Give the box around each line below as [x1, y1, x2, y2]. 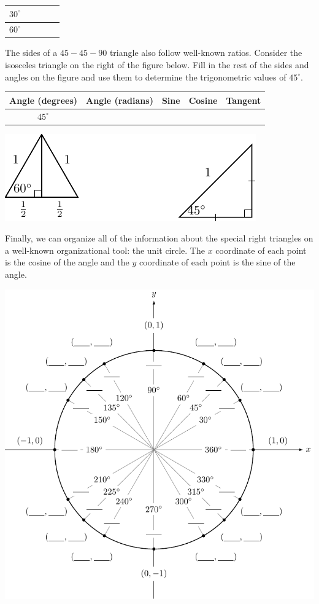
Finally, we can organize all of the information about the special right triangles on [5, 232, 313, 245]
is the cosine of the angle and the [5, 256, 129, 269]
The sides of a [5, 46, 58, 59]
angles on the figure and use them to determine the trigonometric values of [5, 70, 286, 83]
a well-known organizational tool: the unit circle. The [5, 243, 205, 256]
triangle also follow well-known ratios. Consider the [109, 46, 302, 59]
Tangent [226, 93, 261, 106]
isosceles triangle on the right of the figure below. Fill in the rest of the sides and [5, 58, 309, 71]
